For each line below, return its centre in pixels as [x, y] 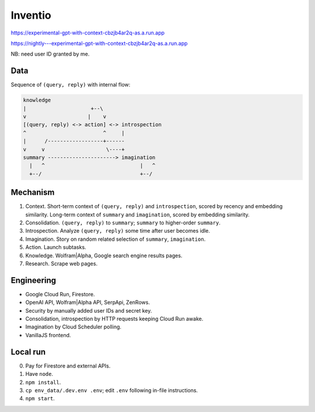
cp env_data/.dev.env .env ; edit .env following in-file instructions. [112, 390]
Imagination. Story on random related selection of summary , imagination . [116, 239]
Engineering [34, 280]
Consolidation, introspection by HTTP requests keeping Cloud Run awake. [114, 319]
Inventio [31, 15]
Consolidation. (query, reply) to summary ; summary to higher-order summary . [123, 223]
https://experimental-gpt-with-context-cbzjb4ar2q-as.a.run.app [88, 33]
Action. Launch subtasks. [56, 247]
